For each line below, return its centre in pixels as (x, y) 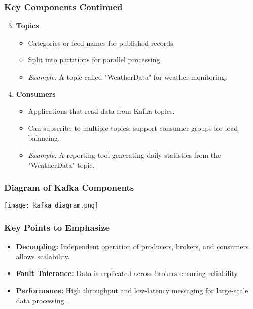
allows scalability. (43, 256)
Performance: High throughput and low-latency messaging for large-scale (132, 290)
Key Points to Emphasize (57, 227)
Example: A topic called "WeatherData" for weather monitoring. (128, 77)
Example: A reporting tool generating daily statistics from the (124, 154)
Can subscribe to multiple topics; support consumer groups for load (133, 128)
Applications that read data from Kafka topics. (101, 111)
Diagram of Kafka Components (69, 187)
